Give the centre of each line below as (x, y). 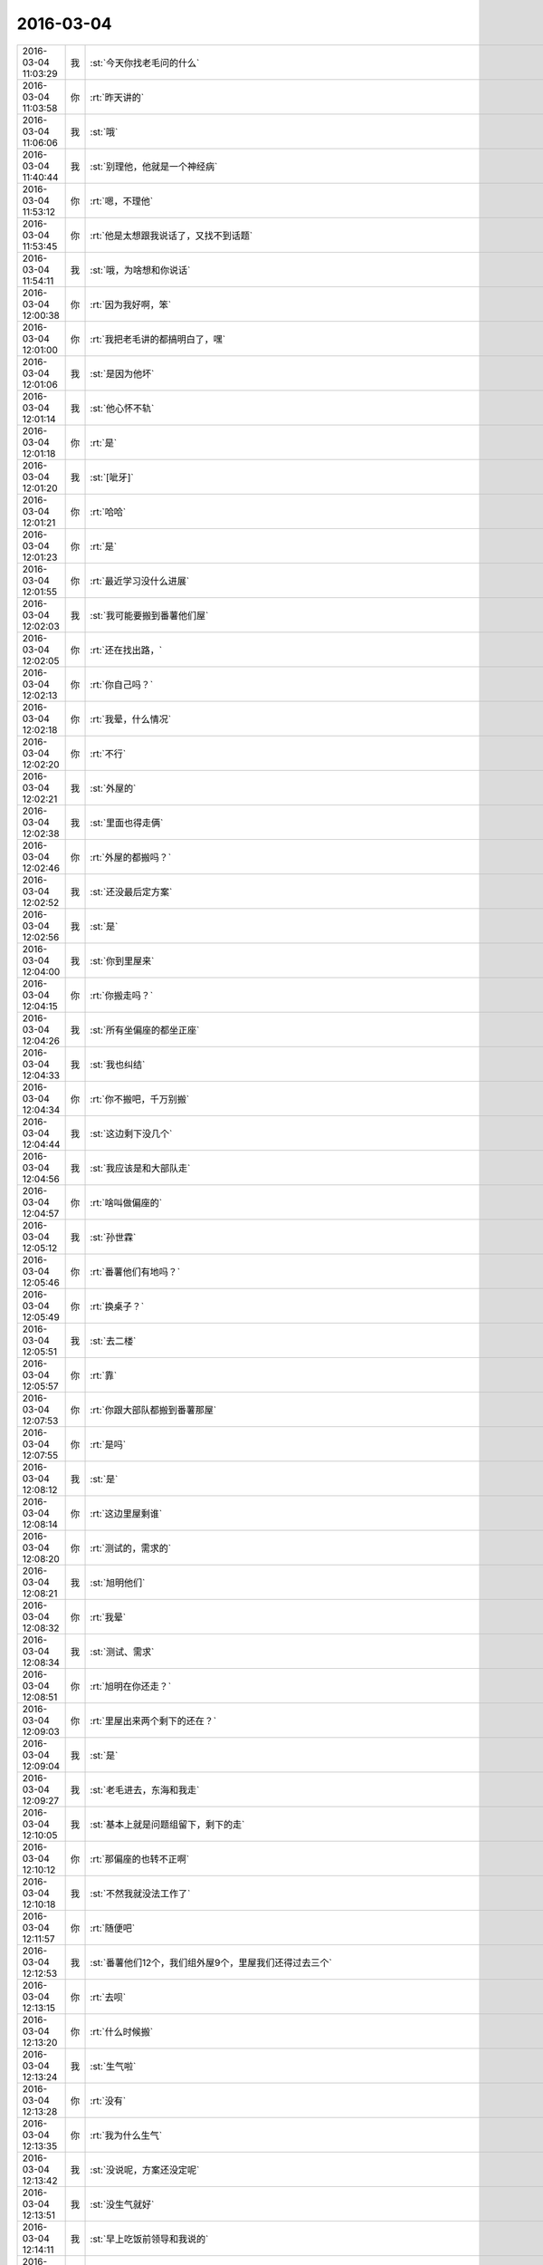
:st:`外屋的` (113, 788)
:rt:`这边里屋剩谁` (126, 1513)
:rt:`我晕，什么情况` (131, 718)
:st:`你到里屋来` (122, 960)
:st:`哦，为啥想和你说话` (140, 270)
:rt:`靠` (104, 1375)
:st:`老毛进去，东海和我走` (145, 1789)
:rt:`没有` (108, 2100)
